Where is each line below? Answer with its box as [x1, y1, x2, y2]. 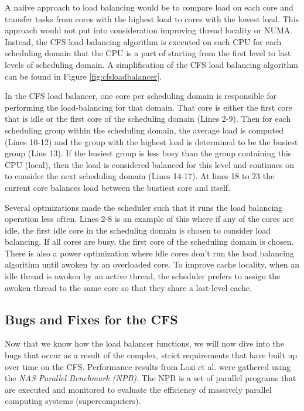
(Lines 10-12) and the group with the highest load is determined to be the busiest [5, 135, 298, 148]
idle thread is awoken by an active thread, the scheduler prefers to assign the [5, 270, 281, 282]
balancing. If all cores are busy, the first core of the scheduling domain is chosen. [5, 235, 294, 248]
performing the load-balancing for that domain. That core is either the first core [5, 101, 292, 113]
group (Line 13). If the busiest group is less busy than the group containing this [5, 147, 292, 159]
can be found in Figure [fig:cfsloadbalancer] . [5, 70, 162, 82]
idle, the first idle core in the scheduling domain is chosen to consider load [5, 224, 271, 236]
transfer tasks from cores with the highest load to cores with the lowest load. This [5, 12, 299, 25]
